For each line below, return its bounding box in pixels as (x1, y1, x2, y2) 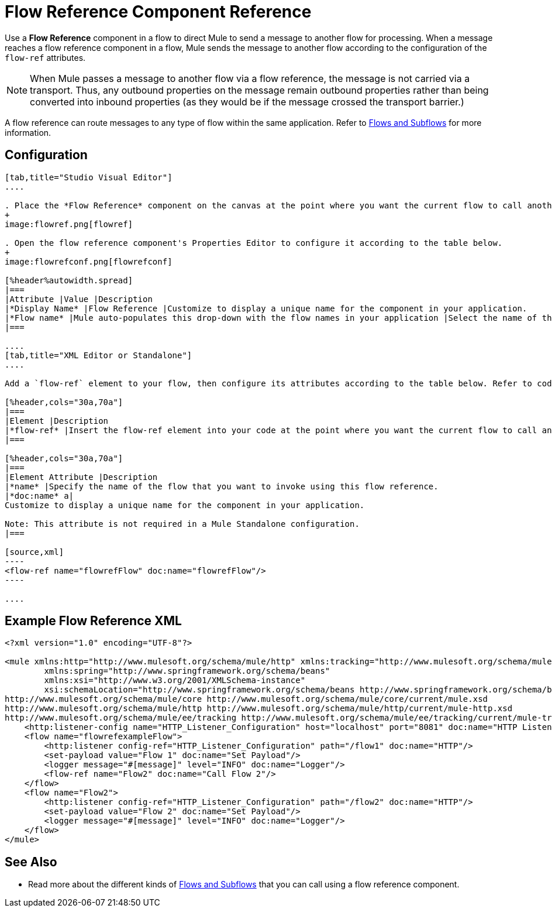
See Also (5, 854, 57, 869)
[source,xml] (5, 547, 64, 557)
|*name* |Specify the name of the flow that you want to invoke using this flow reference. (5, 481, 439, 491)
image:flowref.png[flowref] (5, 219, 133, 229)
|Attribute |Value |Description (5, 294, 153, 304)
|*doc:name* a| (5, 491, 74, 500)
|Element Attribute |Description (5, 472, 158, 482)
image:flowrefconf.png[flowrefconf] (5, 256, 172, 266)
